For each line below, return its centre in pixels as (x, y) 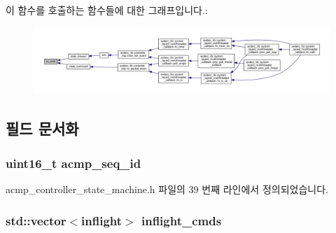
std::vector (36, 220)
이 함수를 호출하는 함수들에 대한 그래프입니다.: (107, 10)
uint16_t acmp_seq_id (73, 163)
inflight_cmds (181, 220)
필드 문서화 (42, 128)
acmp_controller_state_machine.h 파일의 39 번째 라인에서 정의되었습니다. (167, 189)
